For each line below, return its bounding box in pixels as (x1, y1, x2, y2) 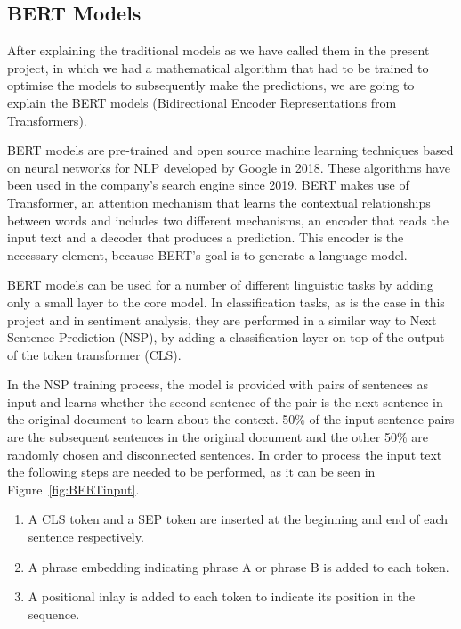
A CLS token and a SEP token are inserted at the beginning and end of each (28, 510, 449, 528)
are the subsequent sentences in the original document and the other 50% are (7, 428, 428, 446)
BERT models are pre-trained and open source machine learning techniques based (7, 141, 454, 159)
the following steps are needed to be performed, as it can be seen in (7, 462, 376, 481)
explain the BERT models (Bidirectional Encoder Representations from (7, 93, 397, 111)
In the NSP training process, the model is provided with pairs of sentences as (7, 375, 428, 394)
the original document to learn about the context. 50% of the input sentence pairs (7, 410, 455, 429)
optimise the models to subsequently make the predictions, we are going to (7, 76, 415, 94)
